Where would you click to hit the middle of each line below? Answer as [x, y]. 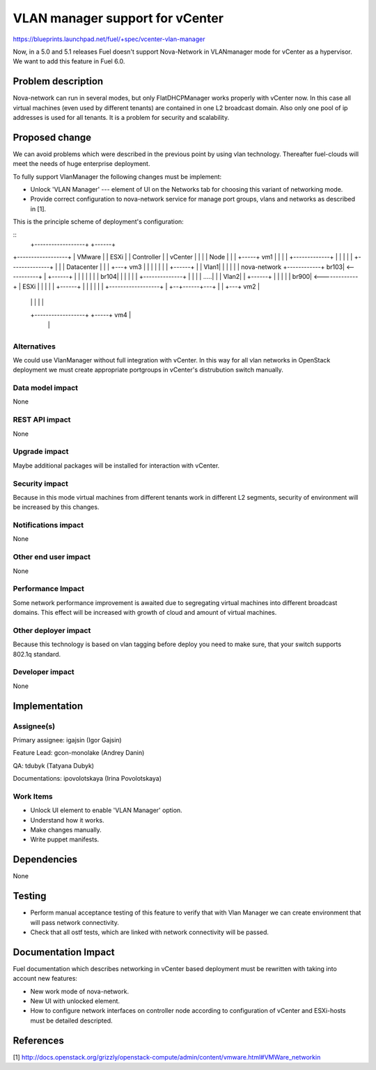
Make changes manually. [66, 830]
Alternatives [34, 346]
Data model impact [46, 388]
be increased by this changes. [56, 507]
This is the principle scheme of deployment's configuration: [98, 222]
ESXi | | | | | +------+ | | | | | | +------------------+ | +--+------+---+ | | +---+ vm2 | [141, 286]
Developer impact [44, 672]
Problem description [58, 81]
